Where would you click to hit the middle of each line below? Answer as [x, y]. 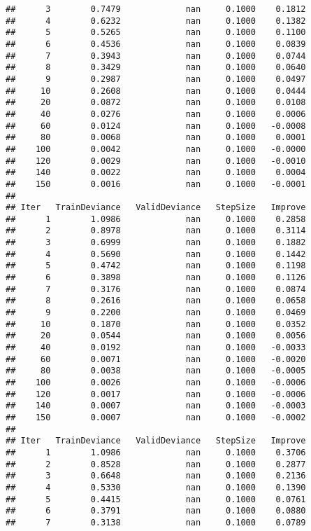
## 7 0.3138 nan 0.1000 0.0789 [156, 522]
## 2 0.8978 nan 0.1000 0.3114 [156, 231]
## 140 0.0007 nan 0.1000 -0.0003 [156, 406]
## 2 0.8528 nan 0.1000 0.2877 [156, 464]
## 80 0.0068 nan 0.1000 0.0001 [156, 138]
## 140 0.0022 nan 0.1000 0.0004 [156, 173]
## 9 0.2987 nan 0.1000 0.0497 [156, 79]
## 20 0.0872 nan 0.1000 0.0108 [156, 103]
